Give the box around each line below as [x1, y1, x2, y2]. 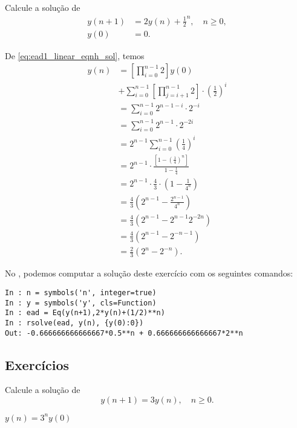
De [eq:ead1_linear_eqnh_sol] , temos [5, 49, 145, 62]
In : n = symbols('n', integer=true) [5, 289, 157, 297]
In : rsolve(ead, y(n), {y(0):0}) [5, 318, 144, 327]
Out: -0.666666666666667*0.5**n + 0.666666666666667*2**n [5, 328, 243, 337]
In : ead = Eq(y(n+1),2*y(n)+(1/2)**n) [5, 308, 165, 318]
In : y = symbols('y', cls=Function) [5, 298, 157, 307]
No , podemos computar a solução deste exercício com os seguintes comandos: [5, 267, 293, 279]
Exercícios [5, 355, 70, 374]
